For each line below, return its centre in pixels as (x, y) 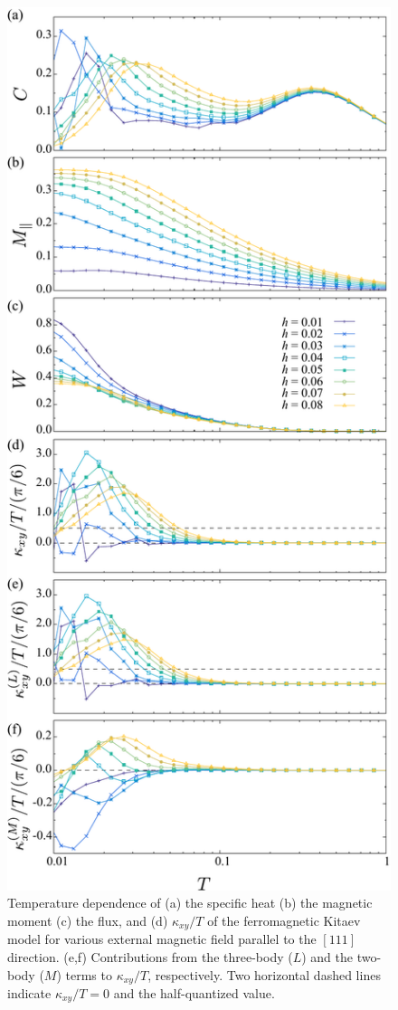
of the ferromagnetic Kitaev (284, 920)
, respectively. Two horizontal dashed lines (264, 974)
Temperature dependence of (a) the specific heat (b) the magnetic (190, 903)
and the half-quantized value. (194, 992)
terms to (89, 974)
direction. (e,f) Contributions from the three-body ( (150, 956)
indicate (29, 992)
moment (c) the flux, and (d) (88, 920)
